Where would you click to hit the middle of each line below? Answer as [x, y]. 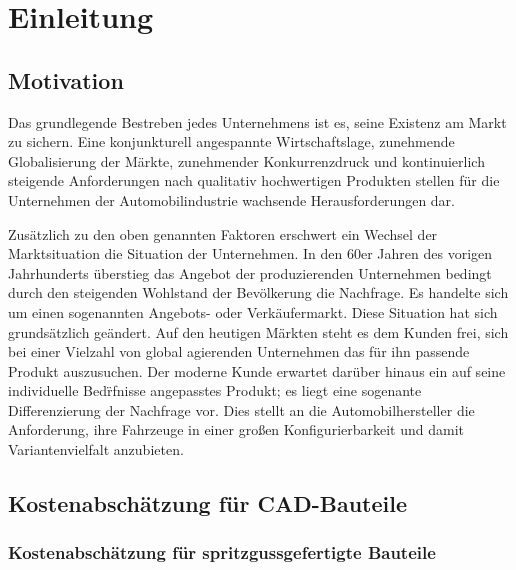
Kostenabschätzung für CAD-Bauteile [208, 503]
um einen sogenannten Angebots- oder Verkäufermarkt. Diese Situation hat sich [253, 311]
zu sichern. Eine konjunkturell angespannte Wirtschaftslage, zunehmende [231, 141]
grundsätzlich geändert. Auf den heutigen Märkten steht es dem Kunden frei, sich [258, 331]
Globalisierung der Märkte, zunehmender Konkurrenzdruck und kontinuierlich [246, 160]
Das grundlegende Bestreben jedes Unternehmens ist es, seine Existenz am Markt [257, 121]
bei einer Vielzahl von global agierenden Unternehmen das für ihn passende [239, 351]
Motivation [66, 79]
